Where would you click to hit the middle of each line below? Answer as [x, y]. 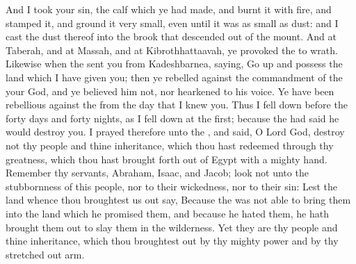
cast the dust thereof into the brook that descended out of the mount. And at [171, 36]
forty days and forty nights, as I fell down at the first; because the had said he [172, 118]
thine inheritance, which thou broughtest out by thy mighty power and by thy [172, 241]
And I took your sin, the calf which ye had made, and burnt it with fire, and [169, 9]
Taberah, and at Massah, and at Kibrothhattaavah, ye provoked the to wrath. [172, 50]
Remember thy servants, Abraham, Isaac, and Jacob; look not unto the [157, 173]
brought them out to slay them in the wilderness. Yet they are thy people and [172, 227]
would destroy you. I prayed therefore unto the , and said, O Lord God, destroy [175, 132]
